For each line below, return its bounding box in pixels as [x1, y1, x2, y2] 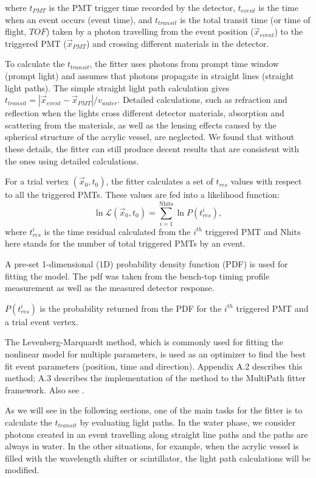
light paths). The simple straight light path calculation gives [5, 81, 230, 94]
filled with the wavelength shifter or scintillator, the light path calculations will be [5, 451, 311, 464]
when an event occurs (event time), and [5, 13, 153, 26]
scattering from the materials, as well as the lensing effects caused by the [5, 118, 276, 131]
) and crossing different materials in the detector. [86, 37, 269, 49]
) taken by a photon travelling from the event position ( [46, 25, 254, 38]
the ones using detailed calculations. [5, 154, 139, 167]
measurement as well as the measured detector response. [5, 281, 215, 294]
